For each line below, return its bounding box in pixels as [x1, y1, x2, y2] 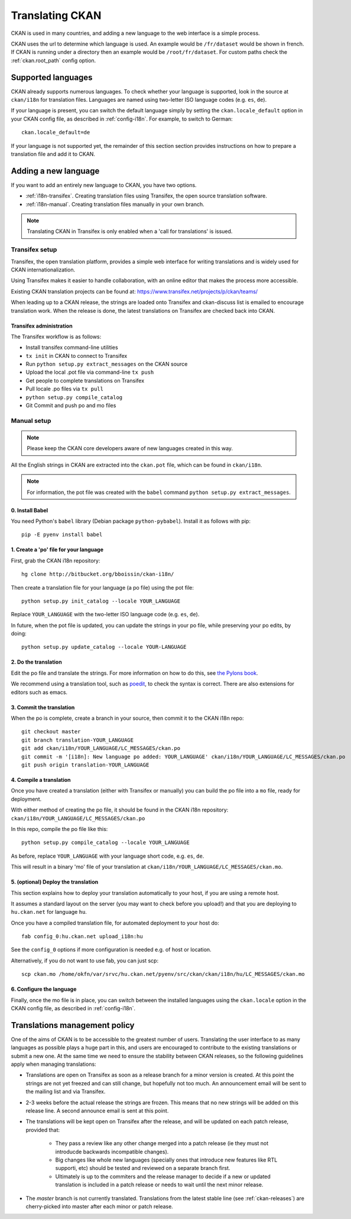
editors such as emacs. [11, 688, 68, 696]
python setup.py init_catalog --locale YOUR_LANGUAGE [21, 597, 180, 604]
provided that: [25, 1126, 60, 1133]
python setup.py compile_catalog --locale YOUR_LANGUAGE [21, 839, 190, 846]
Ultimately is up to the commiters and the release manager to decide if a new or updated [55, 1173, 271, 1180]
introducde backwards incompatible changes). [55, 1148, 169, 1155]
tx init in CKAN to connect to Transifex [25, 352, 128, 359]
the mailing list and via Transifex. [25, 1088, 106, 1095]
